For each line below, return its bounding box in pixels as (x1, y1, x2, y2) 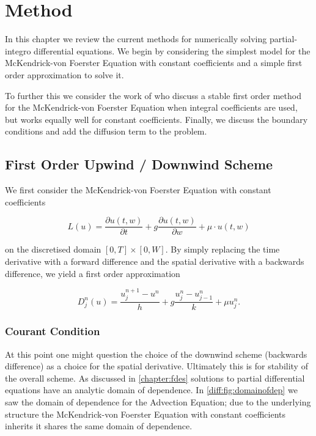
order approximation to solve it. (5, 68, 124, 81)
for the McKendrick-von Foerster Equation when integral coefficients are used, (5, 101, 298, 114)
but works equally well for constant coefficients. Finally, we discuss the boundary (5, 113, 308, 125)
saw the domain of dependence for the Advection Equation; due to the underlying (5, 395, 311, 408)
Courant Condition (5, 323, 100, 339)
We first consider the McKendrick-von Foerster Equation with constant (5, 183, 271, 196)
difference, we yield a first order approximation (5, 267, 180, 279)
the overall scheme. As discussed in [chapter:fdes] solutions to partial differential (5, 371, 305, 384)
